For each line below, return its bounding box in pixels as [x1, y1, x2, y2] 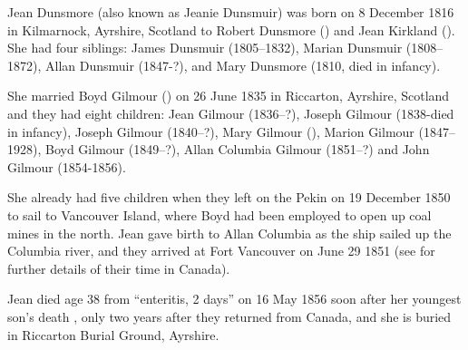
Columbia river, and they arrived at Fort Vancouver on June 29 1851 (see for [7, 241, 435, 260]
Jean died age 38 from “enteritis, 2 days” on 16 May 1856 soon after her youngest [7, 289, 462, 308]
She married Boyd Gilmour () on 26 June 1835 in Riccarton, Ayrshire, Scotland [7, 86, 450, 105]
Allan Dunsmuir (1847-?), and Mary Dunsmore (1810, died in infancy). [44, 55, 441, 74]
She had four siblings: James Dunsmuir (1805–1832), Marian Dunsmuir [7, 38, 403, 57]
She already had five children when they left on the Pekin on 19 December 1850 [7, 188, 451, 207]
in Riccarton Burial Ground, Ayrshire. [7, 325, 219, 344]
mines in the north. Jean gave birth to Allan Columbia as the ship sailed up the [7, 223, 452, 242]
